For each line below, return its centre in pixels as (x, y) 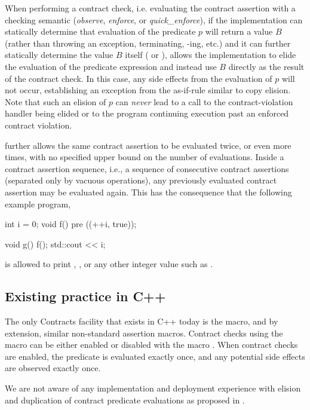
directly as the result (266, 66)
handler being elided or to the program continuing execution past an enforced (147, 113)
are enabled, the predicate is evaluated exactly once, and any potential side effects (155, 356)
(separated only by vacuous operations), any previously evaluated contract (141, 180)
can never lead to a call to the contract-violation (204, 101)
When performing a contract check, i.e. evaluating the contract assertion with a (150, 8)
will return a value (239, 31)
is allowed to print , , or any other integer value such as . (109, 264)
